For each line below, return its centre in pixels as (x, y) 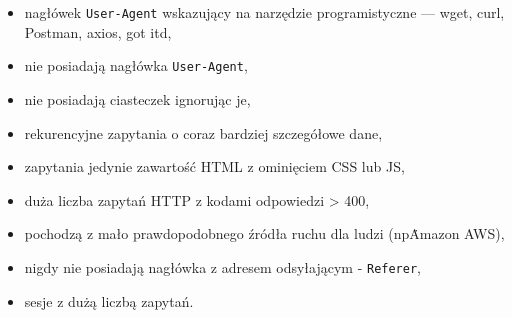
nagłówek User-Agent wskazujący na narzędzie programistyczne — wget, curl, (264, 12)
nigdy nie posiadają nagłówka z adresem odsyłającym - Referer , (223, 266)
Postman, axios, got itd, (98, 31)
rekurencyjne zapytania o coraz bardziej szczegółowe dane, (203, 132)
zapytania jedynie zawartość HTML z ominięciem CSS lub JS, (214, 166)
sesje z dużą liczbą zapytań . (109, 300)
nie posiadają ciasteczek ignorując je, (137, 98)
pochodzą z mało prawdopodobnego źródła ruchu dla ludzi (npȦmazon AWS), (264, 233)
